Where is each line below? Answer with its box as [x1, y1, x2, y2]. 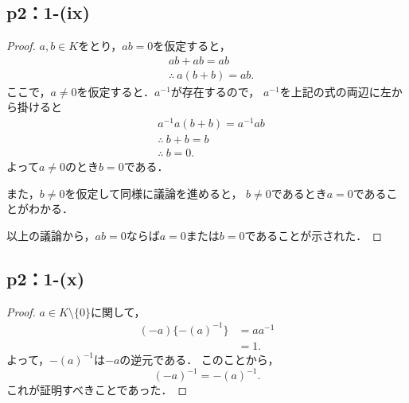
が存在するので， [170, 83, 260, 99]
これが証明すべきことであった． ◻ [6, 382, 188, 398]
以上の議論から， [6, 227, 95, 243]
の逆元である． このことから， [119, 351, 279, 367]
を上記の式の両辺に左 [279, 83, 391, 99]
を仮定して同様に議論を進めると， [64, 184, 243, 201]
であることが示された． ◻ [244, 227, 382, 243]
